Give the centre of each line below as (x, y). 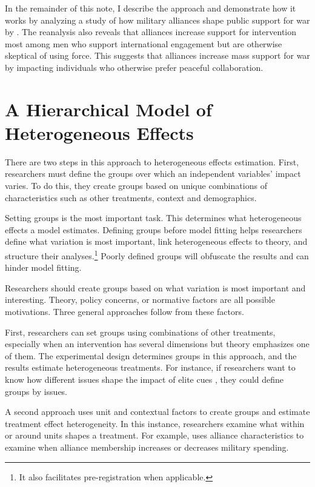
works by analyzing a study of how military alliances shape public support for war (157, 20)
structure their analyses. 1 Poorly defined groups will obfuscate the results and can (157, 255)
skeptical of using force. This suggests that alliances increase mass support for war (157, 55)
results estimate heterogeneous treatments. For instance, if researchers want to (150, 367)
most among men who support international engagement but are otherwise (144, 43)
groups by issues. (36, 391)
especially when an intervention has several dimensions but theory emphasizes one (157, 344)
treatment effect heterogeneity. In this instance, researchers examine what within (155, 423)
